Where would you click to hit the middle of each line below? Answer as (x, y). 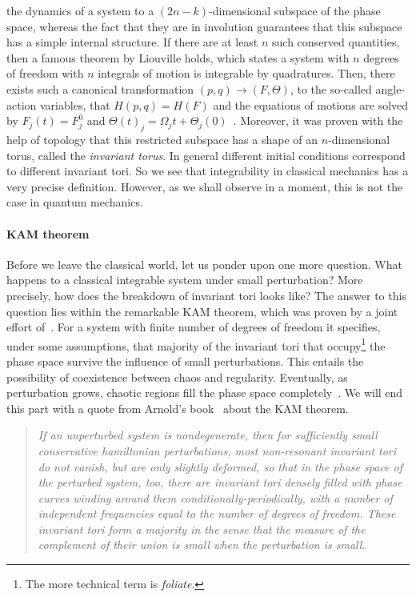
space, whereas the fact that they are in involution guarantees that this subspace (204, 26)
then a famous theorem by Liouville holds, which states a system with (178, 57)
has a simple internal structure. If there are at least (132, 42)
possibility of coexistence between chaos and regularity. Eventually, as (177, 377)
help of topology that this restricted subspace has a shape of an (162, 139)
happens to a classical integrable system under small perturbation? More (185, 280)
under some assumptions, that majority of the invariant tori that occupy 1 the (196, 344)
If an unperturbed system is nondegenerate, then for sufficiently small (208, 435)
